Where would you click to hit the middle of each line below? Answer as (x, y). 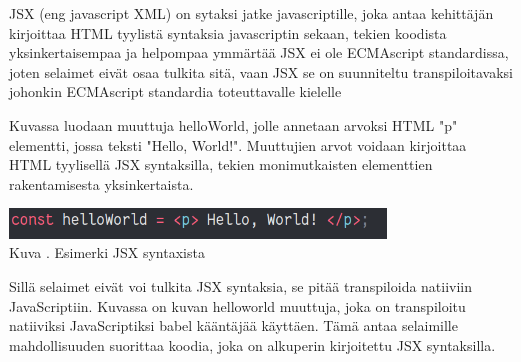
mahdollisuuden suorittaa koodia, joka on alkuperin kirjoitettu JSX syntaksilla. (252, 344)
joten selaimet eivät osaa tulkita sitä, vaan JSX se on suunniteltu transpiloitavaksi (261, 71)
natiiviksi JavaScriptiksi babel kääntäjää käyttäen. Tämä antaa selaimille (233, 325)
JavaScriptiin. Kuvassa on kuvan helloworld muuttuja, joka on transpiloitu (237, 305)
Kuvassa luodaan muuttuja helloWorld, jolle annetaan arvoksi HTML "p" (233, 124)
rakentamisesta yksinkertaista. (101, 183)
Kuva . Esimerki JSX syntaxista (107, 252)
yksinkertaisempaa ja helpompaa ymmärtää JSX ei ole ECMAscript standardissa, (259, 52)
